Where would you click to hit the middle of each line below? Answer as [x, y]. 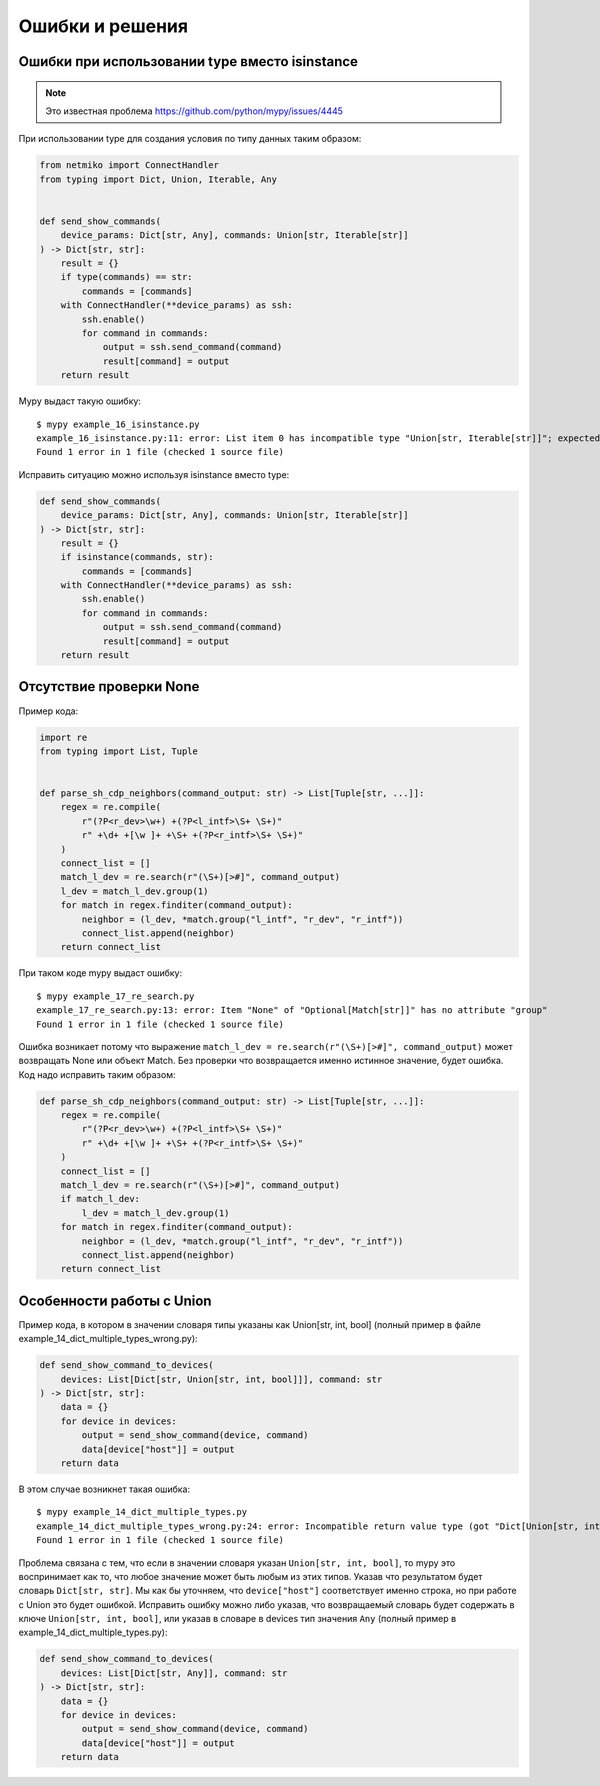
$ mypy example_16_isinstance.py [118, 424]
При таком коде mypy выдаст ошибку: [100, 973]
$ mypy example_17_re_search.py [115, 996]
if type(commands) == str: [127, 277]
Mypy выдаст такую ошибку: [80, 401]
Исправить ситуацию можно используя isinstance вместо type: [154, 474]
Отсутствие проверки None [109, 686]
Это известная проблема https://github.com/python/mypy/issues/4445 [194, 111]
